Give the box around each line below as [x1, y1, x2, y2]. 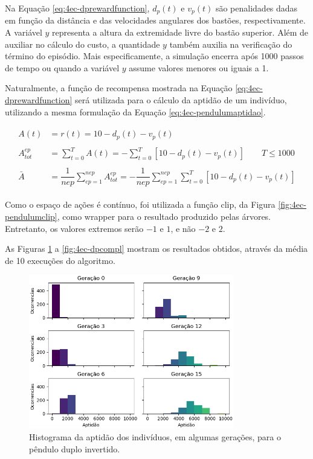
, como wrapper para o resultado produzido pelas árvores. [57, 210, 271, 222]
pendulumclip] [5, 210, 57, 222]
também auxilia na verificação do [169, 37, 292, 50]
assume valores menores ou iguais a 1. [129, 61, 269, 74]
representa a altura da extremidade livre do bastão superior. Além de [52, 26, 309, 39]
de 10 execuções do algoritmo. [5, 254, 115, 266]
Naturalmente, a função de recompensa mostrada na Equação [5, 82, 233, 94]
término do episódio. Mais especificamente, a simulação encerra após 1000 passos [5, 50, 304, 62]
